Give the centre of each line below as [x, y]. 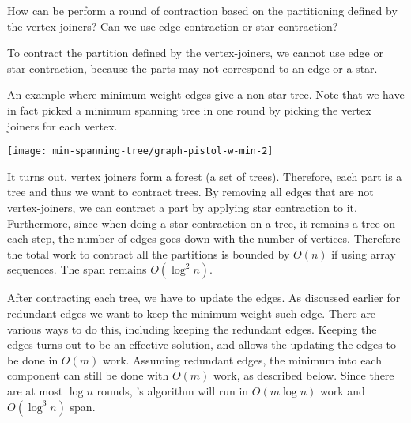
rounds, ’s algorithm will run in [173, 390]
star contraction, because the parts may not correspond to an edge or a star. [192, 68]
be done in [33, 359]
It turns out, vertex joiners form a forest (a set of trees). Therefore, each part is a [205, 176]
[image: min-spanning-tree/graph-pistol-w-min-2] [140, 151]
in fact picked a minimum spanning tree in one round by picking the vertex [189, 110]
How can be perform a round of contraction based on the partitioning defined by [202, 10]
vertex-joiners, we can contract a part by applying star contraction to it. [182, 207]
